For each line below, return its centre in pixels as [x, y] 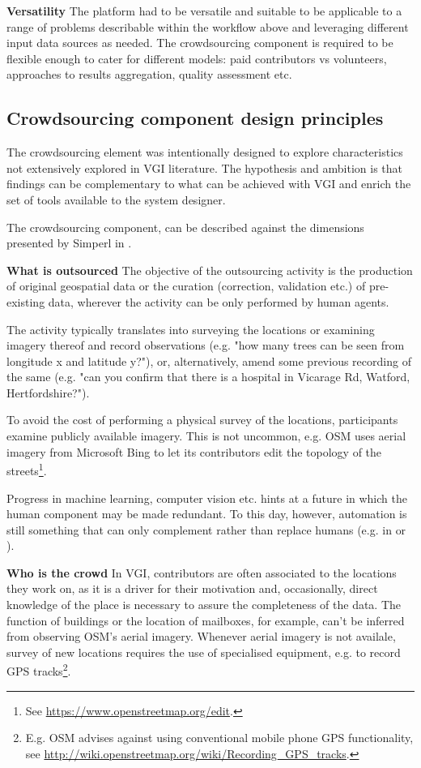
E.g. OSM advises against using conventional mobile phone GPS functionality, [219, 738]
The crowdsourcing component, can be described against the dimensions [185, 227]
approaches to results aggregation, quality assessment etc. [149, 74]
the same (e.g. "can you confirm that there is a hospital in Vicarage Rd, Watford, [208, 377]
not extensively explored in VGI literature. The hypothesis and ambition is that [204, 167]
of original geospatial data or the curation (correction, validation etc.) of [186, 286]
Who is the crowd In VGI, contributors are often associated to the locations [202, 572]
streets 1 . [27, 469]
